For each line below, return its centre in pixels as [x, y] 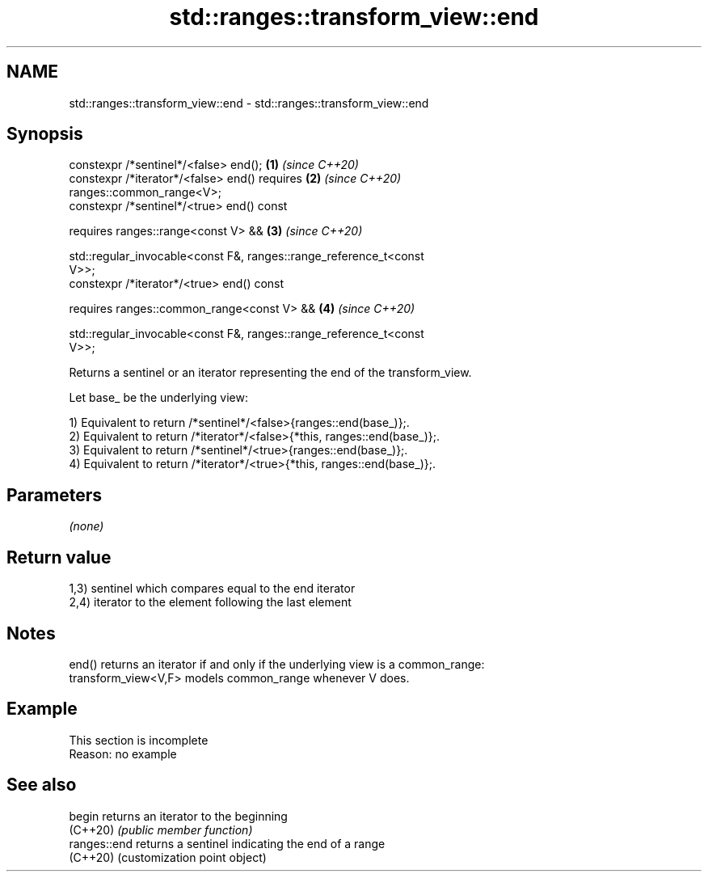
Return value [59, 557]
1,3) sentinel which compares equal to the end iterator [212, 589]
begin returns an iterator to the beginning [178, 816]
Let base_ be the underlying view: [159, 398]
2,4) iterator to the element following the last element [210, 602]
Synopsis [45, 134]
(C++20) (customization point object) [168, 857]
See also [42, 785]
